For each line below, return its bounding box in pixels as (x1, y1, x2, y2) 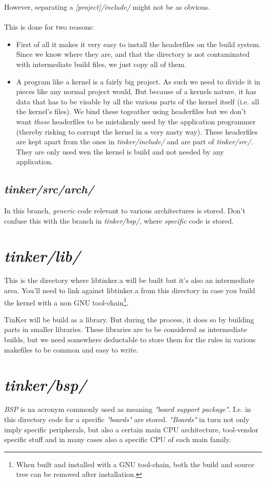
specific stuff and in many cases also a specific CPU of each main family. (4, 434, 231, 445)
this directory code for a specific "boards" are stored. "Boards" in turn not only (4, 413, 250, 424)
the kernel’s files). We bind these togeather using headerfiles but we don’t (16, 106, 247, 117)
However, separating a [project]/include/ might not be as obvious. (4, 2, 210, 12)
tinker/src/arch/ (4, 181, 94, 197)
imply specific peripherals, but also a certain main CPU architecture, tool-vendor (4, 424, 258, 434)
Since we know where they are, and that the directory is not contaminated (16, 49, 250, 59)
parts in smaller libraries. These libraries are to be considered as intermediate (4, 324, 247, 335)
